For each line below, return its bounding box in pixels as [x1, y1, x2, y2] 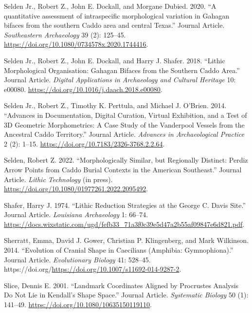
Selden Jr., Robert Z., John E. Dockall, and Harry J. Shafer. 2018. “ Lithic [4, 55, 225, 65]
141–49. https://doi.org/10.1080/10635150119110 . [4, 299, 152, 310]
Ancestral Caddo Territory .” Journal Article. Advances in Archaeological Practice [4, 129, 245, 139]
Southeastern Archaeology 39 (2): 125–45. [4, 29, 126, 39]
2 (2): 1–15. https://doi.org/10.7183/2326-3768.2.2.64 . [4, 138, 165, 148]
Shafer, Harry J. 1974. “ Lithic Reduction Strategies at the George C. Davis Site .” [4, 200, 246, 210]
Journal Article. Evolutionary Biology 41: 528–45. [4, 254, 151, 264]
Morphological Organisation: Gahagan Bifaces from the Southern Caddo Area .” [4, 65, 240, 75]
